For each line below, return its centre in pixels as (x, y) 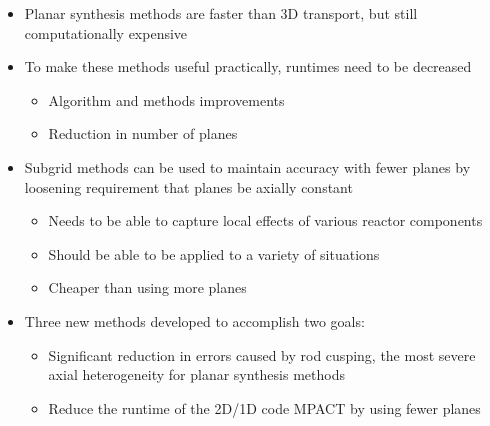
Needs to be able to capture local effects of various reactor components (265, 220)
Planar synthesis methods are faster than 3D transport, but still (221, 13)
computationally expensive (106, 32)
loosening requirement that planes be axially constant (188, 186)
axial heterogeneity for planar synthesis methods (196, 374)
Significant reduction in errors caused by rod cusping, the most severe (262, 354)
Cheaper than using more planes (147, 287)
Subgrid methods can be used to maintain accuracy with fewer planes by (247, 166)
